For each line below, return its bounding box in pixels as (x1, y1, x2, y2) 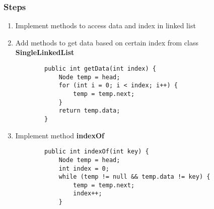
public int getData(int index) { (44, 65, 156, 72)
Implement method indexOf (15, 130, 104, 140)
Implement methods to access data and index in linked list (15, 20, 196, 31)
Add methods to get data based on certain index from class (15, 37, 198, 47)
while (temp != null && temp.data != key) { (58, 173, 210, 181)
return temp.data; (58, 107, 120, 115)
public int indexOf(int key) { (44, 148, 149, 155)
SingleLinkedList (15, 47, 75, 58)
